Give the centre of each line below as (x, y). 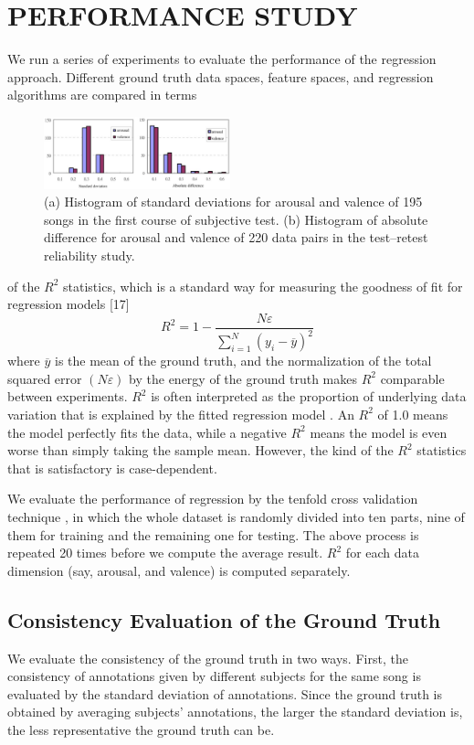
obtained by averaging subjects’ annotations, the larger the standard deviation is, (235, 712)
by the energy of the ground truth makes (243, 378)
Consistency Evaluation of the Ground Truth (224, 619)
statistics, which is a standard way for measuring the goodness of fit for (263, 286)
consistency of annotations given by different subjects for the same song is (214, 676)
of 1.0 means (413, 414)
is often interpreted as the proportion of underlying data (309, 396)
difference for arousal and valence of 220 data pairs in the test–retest (236, 237)
